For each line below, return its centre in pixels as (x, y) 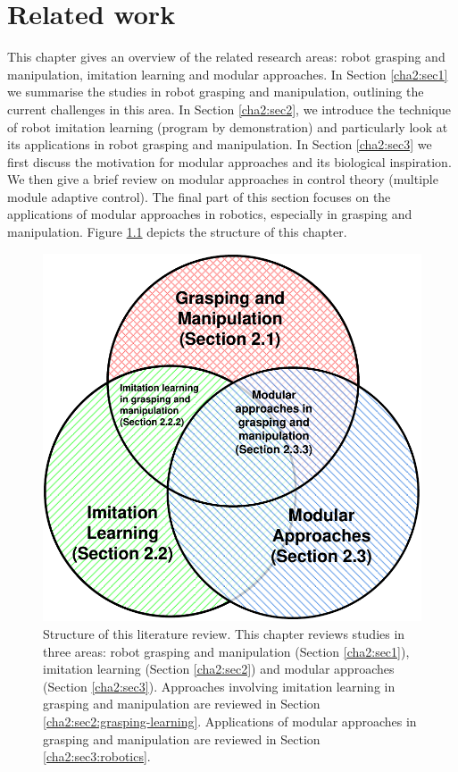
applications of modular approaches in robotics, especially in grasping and (210, 214)
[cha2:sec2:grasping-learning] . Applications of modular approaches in (230, 721)
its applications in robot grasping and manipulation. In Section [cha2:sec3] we (220, 144)
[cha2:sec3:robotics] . (97, 756)
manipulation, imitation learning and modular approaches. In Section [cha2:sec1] (228, 74)
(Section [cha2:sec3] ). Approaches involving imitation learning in (219, 686)
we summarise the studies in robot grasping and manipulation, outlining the (216, 92)
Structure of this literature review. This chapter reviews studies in (224, 634)
